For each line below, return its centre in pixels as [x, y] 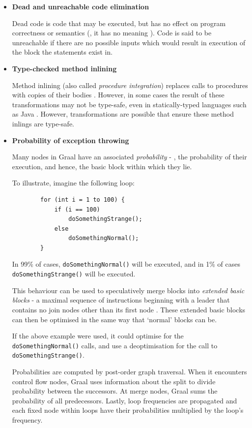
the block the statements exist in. [62, 52]
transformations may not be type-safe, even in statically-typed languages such [129, 104]
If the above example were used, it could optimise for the [98, 336]
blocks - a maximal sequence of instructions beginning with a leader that [121, 300]
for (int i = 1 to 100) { [83, 199]
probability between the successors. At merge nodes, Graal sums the [115, 391]
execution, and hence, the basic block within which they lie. [102, 166]
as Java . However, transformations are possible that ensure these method [123, 114]
